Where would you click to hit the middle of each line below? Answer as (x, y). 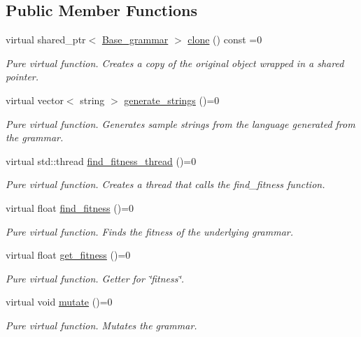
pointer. (22, 77)
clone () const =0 (225, 40)
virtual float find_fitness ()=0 (70, 207)
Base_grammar (135, 40)
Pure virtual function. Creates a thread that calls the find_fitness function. (165, 184)
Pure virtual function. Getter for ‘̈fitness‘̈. (95, 278)
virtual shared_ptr (46, 40)
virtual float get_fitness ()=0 (68, 255)
